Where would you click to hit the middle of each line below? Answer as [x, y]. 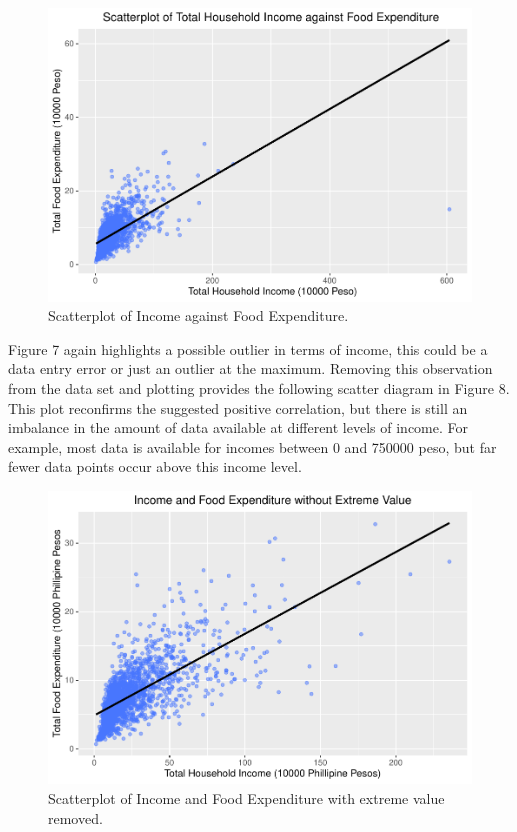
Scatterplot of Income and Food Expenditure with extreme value [246, 798]
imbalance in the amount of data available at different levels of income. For [238, 427]
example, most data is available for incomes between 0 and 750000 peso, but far [252, 446]
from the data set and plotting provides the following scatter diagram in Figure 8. [259, 387]
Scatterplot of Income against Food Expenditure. [198, 315]
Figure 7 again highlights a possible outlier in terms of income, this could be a [248, 348]
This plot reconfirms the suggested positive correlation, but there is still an [238, 407]
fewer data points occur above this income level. [155, 466]
